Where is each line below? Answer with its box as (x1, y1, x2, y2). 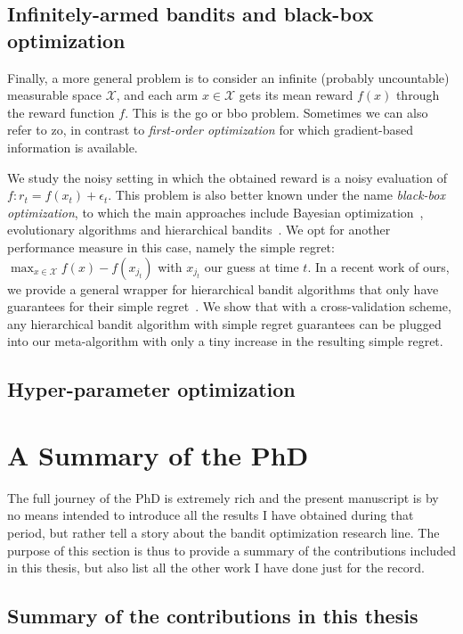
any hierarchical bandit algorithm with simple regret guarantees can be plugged (7, 314, 442, 333)
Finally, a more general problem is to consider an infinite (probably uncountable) (7, 68, 450, 86)
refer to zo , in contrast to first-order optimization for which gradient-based (7, 120, 414, 139)
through (395, 86, 440, 104)
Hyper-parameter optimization (7, 375, 296, 403)
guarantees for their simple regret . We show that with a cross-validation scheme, (7, 297, 451, 316)
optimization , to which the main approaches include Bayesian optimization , (7, 202, 424, 221)
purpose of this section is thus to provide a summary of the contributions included (7, 540, 456, 559)
